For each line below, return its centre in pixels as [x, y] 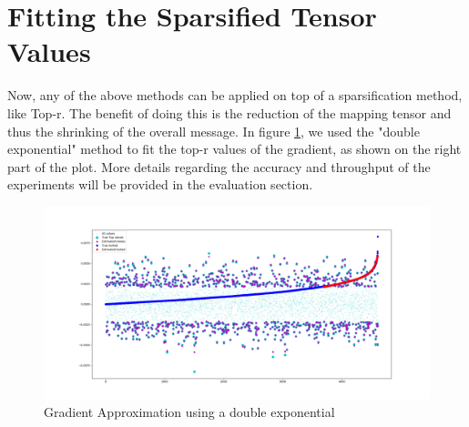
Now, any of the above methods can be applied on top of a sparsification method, [235, 95]
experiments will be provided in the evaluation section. [160, 184]
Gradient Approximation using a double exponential [189, 412]
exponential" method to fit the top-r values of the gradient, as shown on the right [234, 149]
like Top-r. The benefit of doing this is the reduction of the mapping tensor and [229, 112]
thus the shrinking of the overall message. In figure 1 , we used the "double [214, 131]
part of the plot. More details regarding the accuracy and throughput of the [219, 166]
